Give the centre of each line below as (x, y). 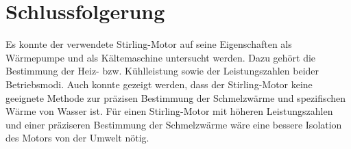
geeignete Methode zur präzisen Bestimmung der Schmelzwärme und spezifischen (176, 97)
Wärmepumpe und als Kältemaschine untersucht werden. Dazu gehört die (161, 57)
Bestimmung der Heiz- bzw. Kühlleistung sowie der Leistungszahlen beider (162, 71)
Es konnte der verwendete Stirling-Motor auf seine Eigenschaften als (149, 44)
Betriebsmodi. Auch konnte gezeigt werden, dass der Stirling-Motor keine (159, 84)
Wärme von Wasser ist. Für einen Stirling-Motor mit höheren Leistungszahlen (169, 111)
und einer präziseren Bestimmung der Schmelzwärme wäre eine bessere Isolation (174, 124)
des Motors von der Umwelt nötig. (77, 138)
